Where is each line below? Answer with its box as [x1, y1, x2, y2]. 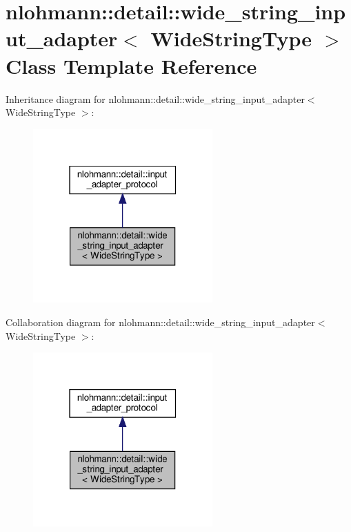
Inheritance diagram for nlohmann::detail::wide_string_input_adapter [6, 91, 305, 106]
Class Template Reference [6, 51, 257, 79]
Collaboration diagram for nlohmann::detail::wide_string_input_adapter [6, 314, 315, 329]
